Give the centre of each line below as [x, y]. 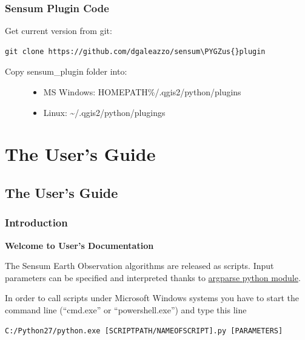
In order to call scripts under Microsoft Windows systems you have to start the [152, 298]
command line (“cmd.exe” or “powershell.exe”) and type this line [126, 309]
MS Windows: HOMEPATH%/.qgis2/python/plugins [142, 92]
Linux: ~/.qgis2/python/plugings [104, 112]
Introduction [36, 223]
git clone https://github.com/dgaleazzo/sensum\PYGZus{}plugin [135, 51]
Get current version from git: [59, 31]
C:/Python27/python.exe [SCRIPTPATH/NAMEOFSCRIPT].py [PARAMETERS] [144, 331]
